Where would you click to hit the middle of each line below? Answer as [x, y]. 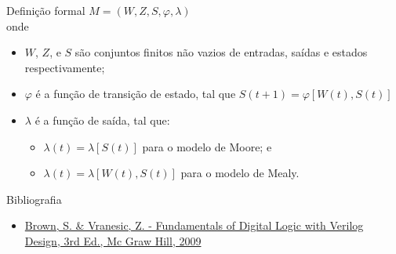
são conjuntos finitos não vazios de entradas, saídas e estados [221, 52]
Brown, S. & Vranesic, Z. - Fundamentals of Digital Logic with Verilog [194, 225]
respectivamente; [65, 67]
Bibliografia [34, 199]
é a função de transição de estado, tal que [136, 94]
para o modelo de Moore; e [207, 146]
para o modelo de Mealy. [240, 173]
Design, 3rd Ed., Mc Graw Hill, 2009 [113, 240]
